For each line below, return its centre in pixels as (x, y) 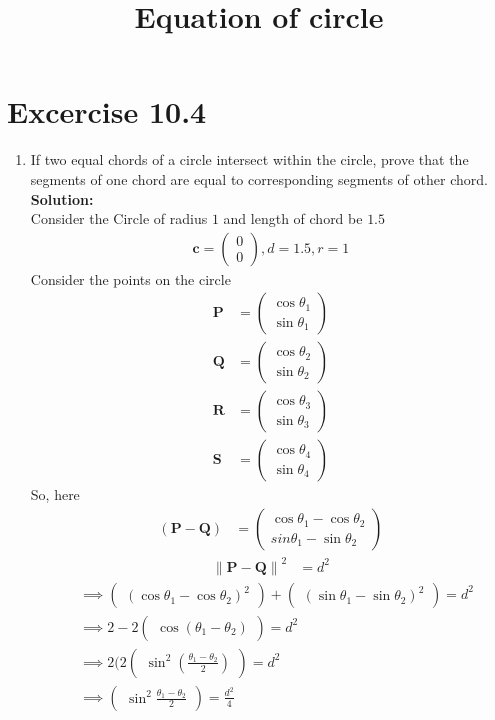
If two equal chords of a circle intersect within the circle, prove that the (249, 159)
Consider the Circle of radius (119, 218)
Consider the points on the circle (130, 278)
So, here (55, 494)
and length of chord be (293, 218)
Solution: (62, 198)
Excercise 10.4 (107, 111)
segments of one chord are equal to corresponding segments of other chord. (259, 178)
